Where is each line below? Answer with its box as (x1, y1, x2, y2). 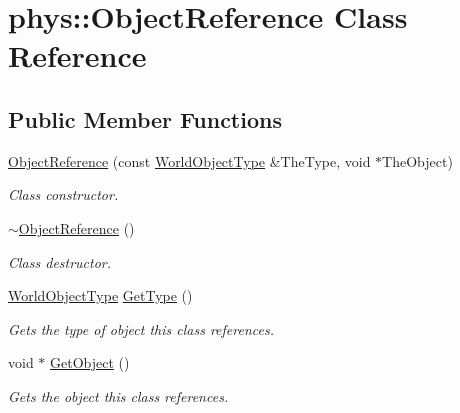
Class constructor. (8, 184, 119, 205)
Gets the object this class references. (8, 385, 229, 406)
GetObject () (50, 352, 130, 373)
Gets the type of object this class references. (8, 318, 274, 339)
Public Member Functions (8, 103, 282, 134)
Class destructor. (8, 251, 112, 272)
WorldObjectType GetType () (8, 285, 193, 306)
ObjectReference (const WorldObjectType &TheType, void (8, 150, 371, 171)
